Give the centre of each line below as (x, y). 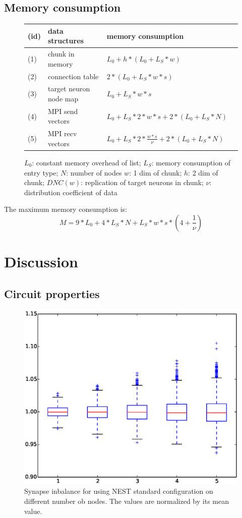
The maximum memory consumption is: (66, 209)
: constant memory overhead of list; (86, 162)
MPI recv (62, 133)
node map (63, 99)
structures (66, 41)
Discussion (41, 262)
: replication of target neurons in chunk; (142, 182)
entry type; (41, 172)
